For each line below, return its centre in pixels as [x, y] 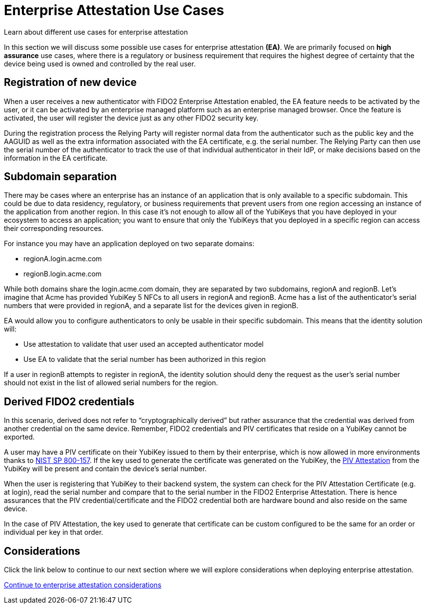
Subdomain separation [60, 177]
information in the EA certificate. [56, 158]
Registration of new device [71, 83]
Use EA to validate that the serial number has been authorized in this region [145, 359]
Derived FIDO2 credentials [69, 401]
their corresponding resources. [54, 229]
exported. [20, 437]
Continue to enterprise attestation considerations [83, 585]
